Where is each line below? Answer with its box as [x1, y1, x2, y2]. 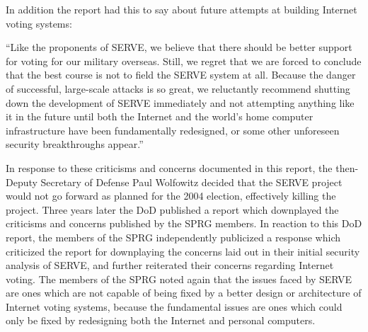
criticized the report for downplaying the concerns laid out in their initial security [6, 244, 360, 258]
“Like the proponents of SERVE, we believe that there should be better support [6, 40, 352, 55]
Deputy [6, 174, 38, 189]
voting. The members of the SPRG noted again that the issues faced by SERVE [6, 271, 352, 286]
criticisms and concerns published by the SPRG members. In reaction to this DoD [6, 216, 362, 231]
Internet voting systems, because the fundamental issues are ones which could [6, 299, 343, 314]
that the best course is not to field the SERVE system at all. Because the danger [6, 67, 356, 82]
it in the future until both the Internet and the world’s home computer [6, 109, 314, 124]
